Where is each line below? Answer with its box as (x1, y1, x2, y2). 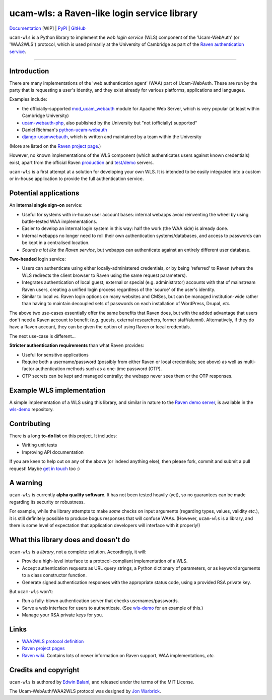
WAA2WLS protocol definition (22, 638, 84, 644)
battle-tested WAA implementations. (22, 218, 98, 224)
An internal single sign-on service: (9, 202, 83, 208)
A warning (9, 479, 43, 487)
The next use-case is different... (9, 333, 76, 339)
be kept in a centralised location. (22, 240, 90, 246)
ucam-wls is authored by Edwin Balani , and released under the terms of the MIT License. (9, 679, 195, 685)
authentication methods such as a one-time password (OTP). (35, 366, 162, 372)
